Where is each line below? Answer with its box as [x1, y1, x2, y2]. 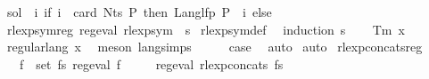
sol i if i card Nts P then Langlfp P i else [6, 3, 272, 20]
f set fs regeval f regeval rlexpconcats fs [19, 54, 284, 73]
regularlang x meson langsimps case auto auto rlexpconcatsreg [6, 37, 423, 56]
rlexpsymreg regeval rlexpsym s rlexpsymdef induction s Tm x [6, 20, 405, 38]
